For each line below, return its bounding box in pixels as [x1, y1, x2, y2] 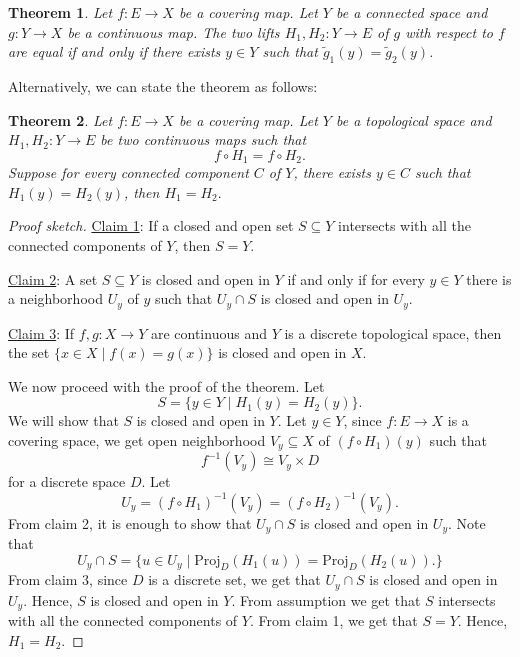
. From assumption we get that [231, 589, 421, 610]
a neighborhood [8, 288, 103, 309]
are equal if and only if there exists [8, 41, 221, 62]
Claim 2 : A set [8, 268, 98, 289]
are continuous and [150, 322, 267, 343]
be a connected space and [335, 2, 488, 22]
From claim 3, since [8, 569, 128, 590]
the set [8, 342, 50, 363]
